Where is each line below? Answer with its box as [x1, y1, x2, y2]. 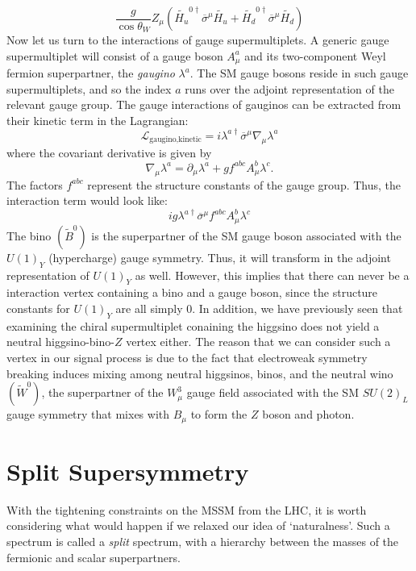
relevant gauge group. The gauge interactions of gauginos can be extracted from [6, 96, 401, 113]
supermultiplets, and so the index [6, 80, 172, 97]
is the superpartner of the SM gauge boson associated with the [91, 227, 401, 244]
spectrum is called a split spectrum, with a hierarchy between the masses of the [6, 532, 399, 549]
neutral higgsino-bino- [6, 333, 114, 350]
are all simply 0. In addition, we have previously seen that [115, 299, 403, 316]
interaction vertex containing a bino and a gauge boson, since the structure [6, 284, 378, 301]
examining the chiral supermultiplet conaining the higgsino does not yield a [6, 317, 380, 334]
